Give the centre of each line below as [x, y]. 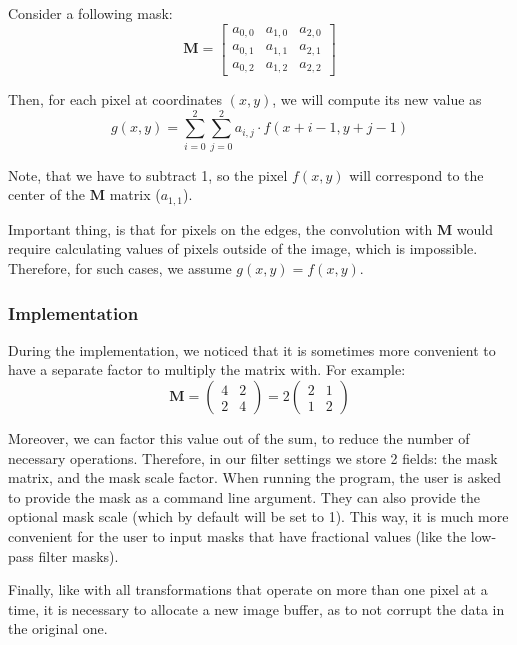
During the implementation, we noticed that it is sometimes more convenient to [252, 349]
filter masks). [78, 555]
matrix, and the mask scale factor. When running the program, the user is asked [254, 477]
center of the [47, 194]
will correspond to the [416, 174]
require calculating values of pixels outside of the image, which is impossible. [243, 248]
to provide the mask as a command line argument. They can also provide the [244, 496]
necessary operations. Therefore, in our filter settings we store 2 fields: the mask [253, 457]
